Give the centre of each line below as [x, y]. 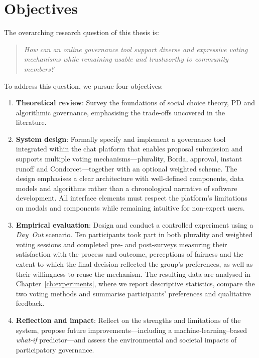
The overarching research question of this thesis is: [82, 32]
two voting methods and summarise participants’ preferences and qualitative [133, 293]
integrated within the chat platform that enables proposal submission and [129, 149]
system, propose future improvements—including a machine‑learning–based [132, 330]
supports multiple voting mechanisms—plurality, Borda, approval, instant [129, 159]
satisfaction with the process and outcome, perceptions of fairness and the [129, 254]
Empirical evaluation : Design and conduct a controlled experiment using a [135, 224]
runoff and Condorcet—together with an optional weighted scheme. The [126, 168]
